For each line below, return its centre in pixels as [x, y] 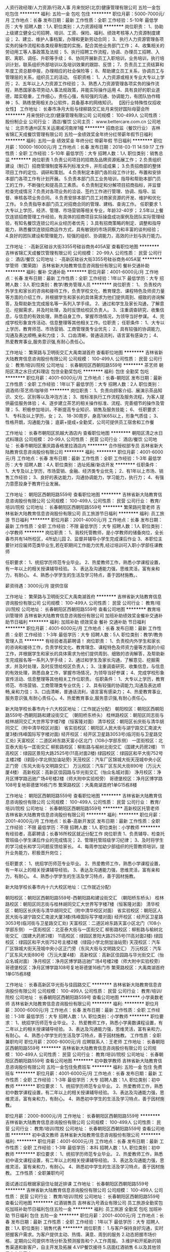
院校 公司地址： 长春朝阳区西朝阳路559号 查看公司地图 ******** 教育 [84, 609]
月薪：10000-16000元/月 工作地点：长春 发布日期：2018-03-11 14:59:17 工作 [85, 147]
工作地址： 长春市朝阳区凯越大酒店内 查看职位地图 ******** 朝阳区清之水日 [84, 433]
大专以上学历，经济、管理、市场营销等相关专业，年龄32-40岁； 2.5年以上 [82, 210]
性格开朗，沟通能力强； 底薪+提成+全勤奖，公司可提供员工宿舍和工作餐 [80, 422]
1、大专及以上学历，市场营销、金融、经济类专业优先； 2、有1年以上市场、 [82, 471]
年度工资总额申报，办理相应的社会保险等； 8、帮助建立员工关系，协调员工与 [85, 71]
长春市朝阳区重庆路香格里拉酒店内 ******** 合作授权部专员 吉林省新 [87, 446]
